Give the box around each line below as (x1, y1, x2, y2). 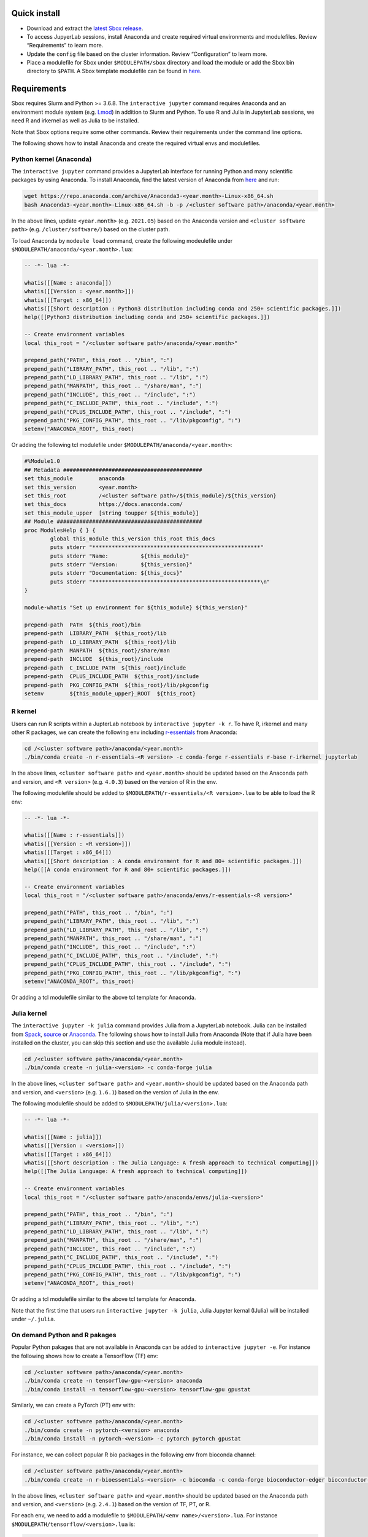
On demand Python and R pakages (11, 1330, 117, 1339)
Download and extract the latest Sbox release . (26, 25, 144, 32)
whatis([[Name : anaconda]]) (24, 279, 112, 286)
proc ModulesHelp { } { (24, 526, 96, 534)
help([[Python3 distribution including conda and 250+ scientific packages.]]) (24, 314, 270, 321)
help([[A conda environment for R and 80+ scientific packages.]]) (24, 866, 232, 873)
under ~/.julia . (11, 1316, 55, 1323)
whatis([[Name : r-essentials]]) (24, 832, 125, 839)
